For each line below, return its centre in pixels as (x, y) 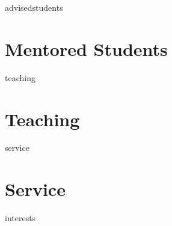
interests (20, 218)
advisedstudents (34, 7)
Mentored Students (86, 48)
